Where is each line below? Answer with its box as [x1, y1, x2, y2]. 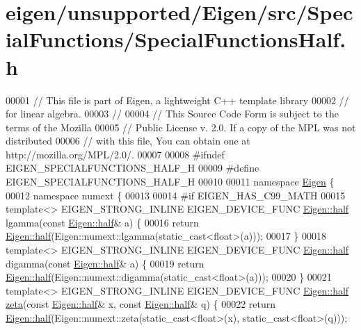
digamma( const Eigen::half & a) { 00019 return [6, 256, 204, 270]
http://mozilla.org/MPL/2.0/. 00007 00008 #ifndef [6, 147, 225, 161]
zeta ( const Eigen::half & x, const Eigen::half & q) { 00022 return [6, 297, 276, 311]
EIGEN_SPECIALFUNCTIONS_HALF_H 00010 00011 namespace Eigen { [6, 174, 335, 189]
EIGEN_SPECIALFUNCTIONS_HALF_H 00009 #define [6, 160, 259, 175]
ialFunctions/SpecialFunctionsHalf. [6, 25, 346, 53]
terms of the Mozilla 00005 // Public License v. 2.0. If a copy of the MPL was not [6, 119, 356, 134]
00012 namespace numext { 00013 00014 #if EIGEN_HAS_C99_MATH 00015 [6, 188, 346, 202]
